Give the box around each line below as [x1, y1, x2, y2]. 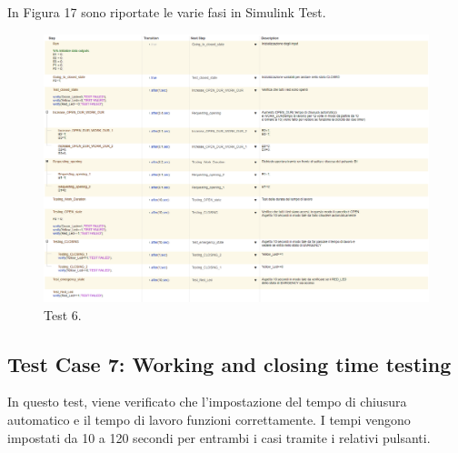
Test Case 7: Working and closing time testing [7, 349, 452, 377]
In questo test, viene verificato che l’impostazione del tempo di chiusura [7, 392, 407, 411]
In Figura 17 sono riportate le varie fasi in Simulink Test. [7, 3, 326, 21]
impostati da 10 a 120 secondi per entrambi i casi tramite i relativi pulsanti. [7, 428, 431, 447]
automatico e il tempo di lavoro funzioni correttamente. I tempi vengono [7, 409, 411, 428]
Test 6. [44, 305, 82, 324]
